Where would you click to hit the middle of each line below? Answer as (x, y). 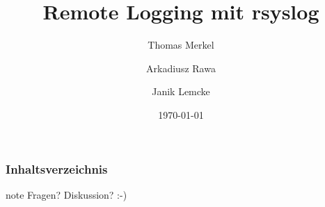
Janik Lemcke (181, 91)
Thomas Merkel (181, 45)
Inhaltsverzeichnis (57, 168)
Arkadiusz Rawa (181, 68)
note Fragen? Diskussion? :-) (66, 194)
